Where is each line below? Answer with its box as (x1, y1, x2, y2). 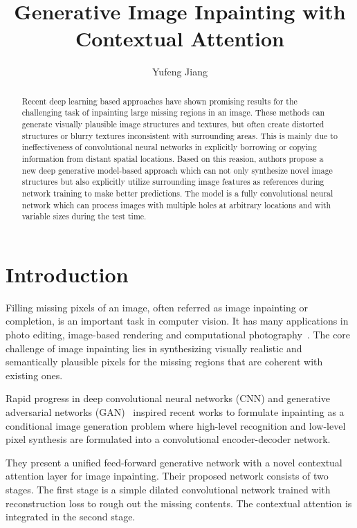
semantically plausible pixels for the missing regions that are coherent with (6, 354, 323, 369)
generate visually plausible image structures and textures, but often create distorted (21, 118, 324, 130)
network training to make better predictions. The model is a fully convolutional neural (21, 187, 333, 199)
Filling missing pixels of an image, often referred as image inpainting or (6, 300, 309, 314)
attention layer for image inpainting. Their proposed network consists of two (6, 468, 329, 483)
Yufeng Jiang (152, 64, 208, 79)
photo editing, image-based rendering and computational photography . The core (6, 327, 351, 342)
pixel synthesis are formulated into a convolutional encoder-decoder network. (6, 432, 331, 446)
